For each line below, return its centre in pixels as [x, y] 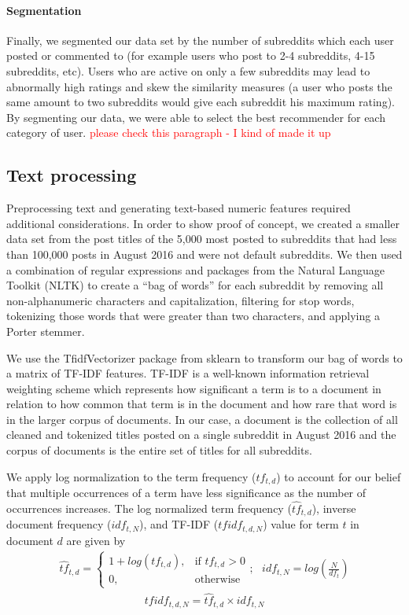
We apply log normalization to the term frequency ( [131, 476]
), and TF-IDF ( [179, 524]
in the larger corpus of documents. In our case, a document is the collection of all [202, 419]
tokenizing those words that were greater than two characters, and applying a [193, 316]
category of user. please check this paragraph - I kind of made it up [169, 133]
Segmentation [44, 10]
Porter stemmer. [46, 331]
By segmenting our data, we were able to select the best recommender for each [196, 117]
